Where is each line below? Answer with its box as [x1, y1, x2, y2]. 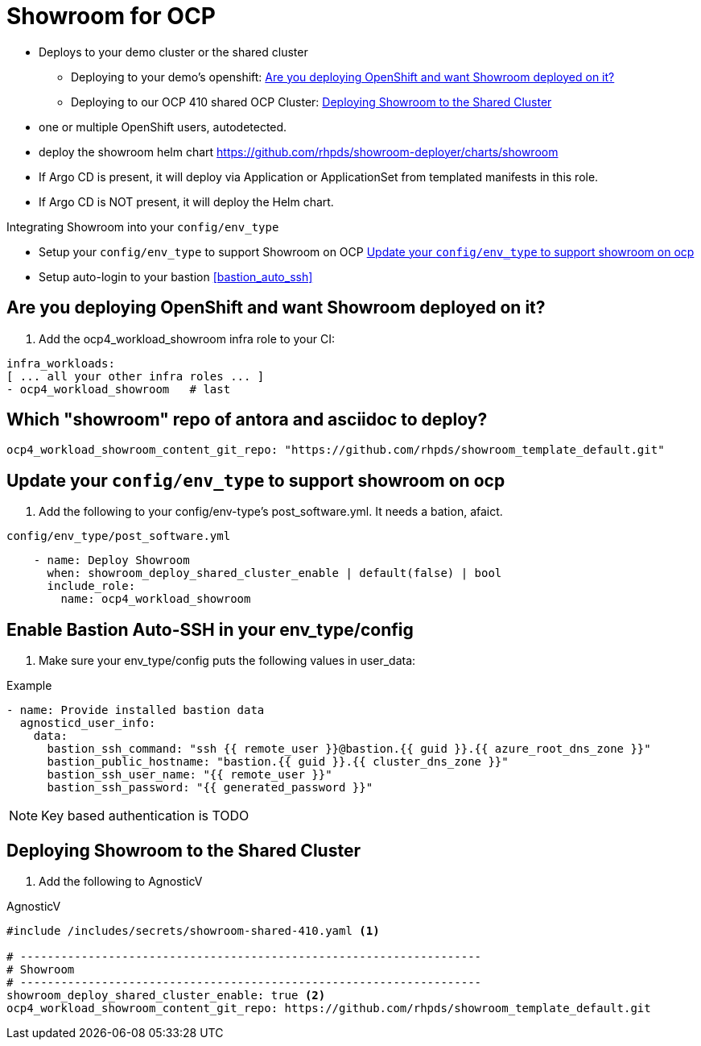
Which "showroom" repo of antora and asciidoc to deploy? [6, 409, 488, 430]
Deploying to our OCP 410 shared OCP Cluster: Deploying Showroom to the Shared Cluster [71, 94, 552, 109]
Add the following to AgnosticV [39, 874, 203, 888]
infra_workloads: [6, 356, 115, 370]
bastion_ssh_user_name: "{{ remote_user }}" [47, 768, 332, 782]
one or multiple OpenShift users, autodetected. [39, 119, 287, 134]
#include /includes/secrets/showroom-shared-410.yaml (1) [6, 924, 380, 937]
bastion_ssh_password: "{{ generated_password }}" [47, 781, 373, 795]
